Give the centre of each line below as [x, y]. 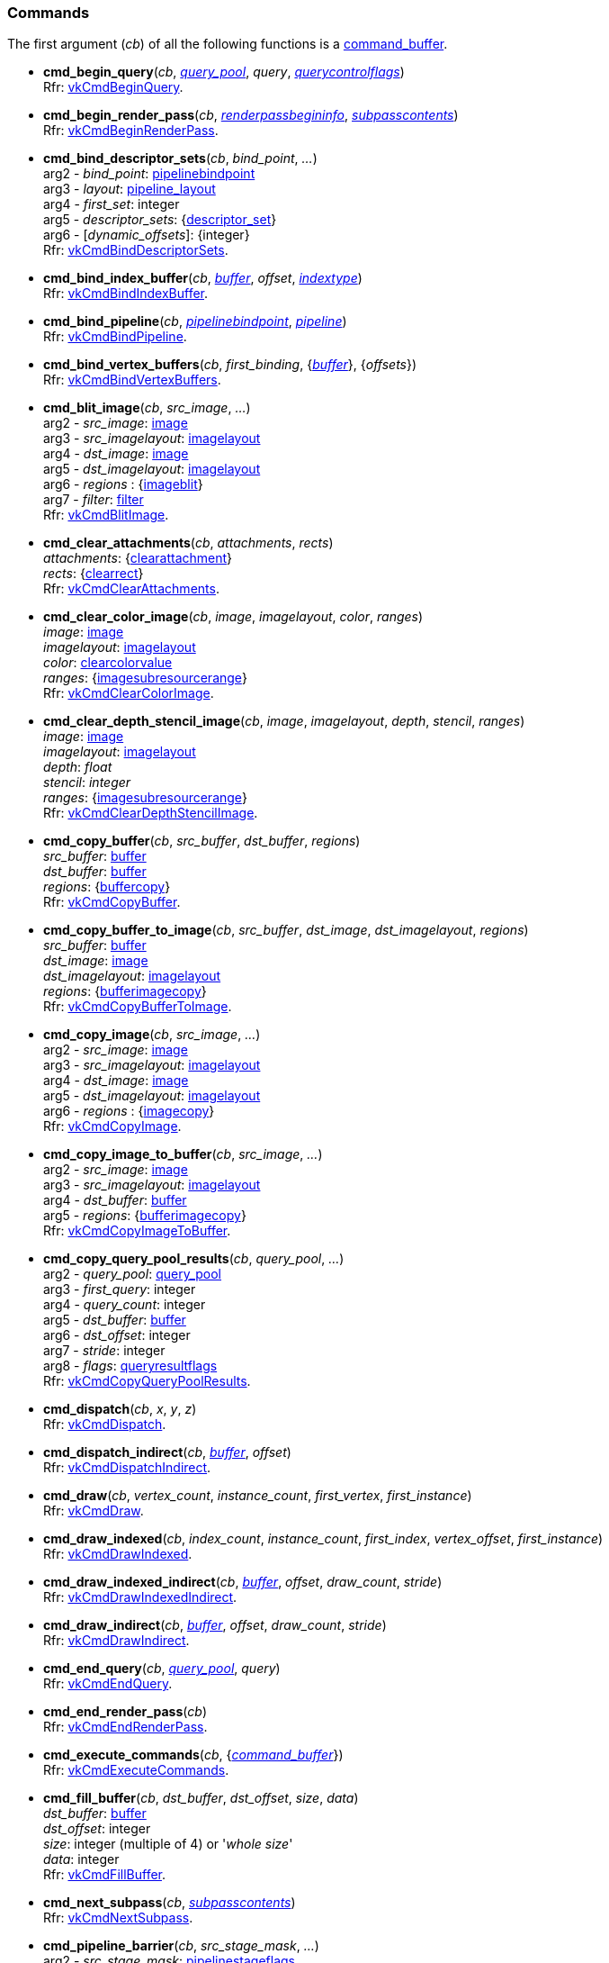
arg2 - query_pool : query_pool [133, 1274]
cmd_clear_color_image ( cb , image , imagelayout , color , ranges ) [233, 617]
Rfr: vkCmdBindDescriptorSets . [136, 250]
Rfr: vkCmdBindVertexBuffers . [132, 380]
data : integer [81, 1859]
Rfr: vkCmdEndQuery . [108, 1684]
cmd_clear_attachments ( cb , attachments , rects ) [188, 543]
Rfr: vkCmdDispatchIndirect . [127, 1468]
